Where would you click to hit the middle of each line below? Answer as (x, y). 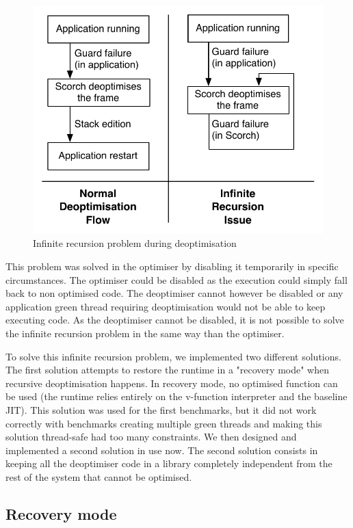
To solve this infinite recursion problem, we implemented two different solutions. (173, 356)
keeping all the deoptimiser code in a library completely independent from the (169, 463)
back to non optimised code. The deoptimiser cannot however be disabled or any (174, 293)
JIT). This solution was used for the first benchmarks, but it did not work (161, 410)
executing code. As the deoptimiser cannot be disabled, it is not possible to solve (175, 320)
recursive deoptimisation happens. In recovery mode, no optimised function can (172, 383)
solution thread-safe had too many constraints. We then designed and (151, 437)
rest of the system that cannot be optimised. (99, 476)
